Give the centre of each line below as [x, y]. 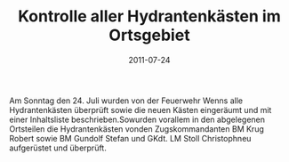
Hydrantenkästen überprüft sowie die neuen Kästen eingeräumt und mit [140, 109]
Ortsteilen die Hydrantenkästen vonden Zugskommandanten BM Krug [137, 129]
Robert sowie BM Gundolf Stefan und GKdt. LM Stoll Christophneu [130, 138]
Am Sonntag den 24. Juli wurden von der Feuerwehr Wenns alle [126, 101]
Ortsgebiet [149, 35]
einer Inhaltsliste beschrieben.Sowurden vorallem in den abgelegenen [137, 119]
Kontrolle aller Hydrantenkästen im [149, 16]
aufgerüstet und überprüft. [58, 148]
